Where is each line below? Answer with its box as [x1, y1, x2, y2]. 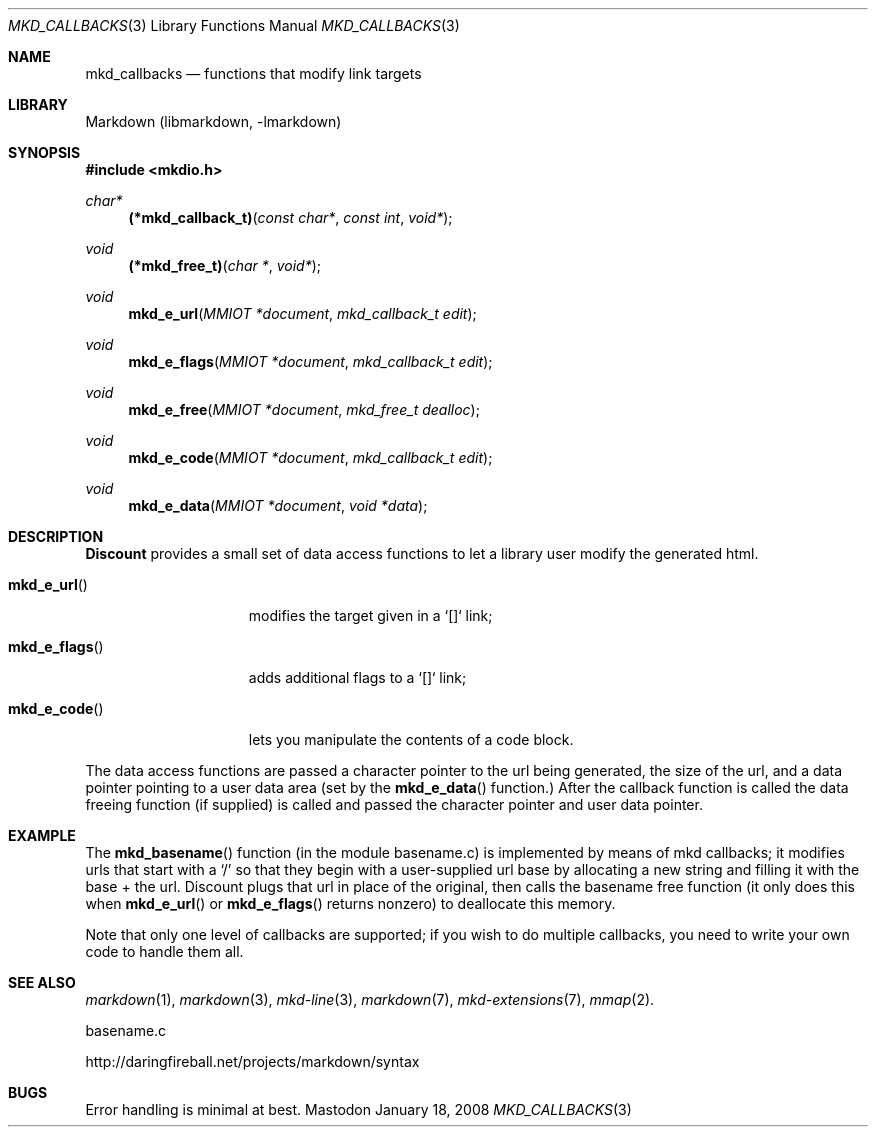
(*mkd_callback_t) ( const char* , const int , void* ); [128, 209, 453, 226]
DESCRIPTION [8, 528, 104, 545]
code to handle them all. [85, 943, 244, 960]
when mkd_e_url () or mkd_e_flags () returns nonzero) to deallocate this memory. [85, 895, 616, 912]
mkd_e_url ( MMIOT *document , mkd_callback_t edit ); [128, 305, 477, 322]
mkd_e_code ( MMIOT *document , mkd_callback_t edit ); [128, 449, 493, 466]
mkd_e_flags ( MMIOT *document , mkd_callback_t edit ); [128, 353, 493, 370]
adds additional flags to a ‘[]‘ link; [248, 669, 467, 686]
